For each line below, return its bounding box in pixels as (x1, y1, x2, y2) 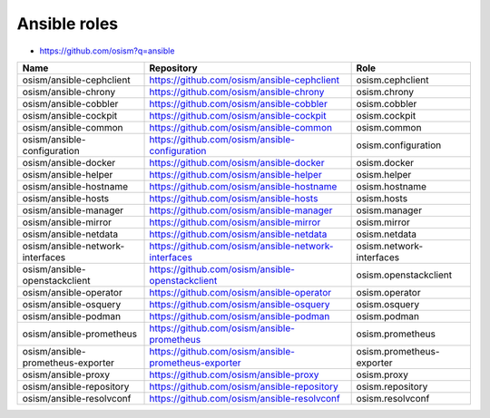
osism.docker (356, 156, 415, 169)
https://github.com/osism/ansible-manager (149, 204, 333, 217)
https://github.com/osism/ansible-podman (149, 309, 330, 322)
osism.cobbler (356, 97, 417, 110)
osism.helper (356, 168, 412, 180)
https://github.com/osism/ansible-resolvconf (149, 392, 340, 404)
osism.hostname (356, 180, 426, 192)
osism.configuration (356, 139, 442, 151)
